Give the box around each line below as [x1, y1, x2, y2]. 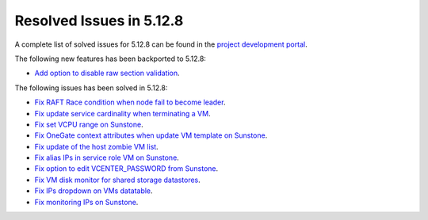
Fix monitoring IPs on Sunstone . [34, 197, 139, 207]
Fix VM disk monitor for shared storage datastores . [34, 175, 201, 184]
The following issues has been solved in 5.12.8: [14, 83, 168, 93]
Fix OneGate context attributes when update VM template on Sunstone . [34, 131, 268, 140]
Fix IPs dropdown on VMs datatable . [34, 186, 154, 195]
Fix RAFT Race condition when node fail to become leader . [34, 97, 226, 107]
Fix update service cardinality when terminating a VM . [34, 108, 211, 118]
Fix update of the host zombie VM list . [34, 142, 159, 151]
